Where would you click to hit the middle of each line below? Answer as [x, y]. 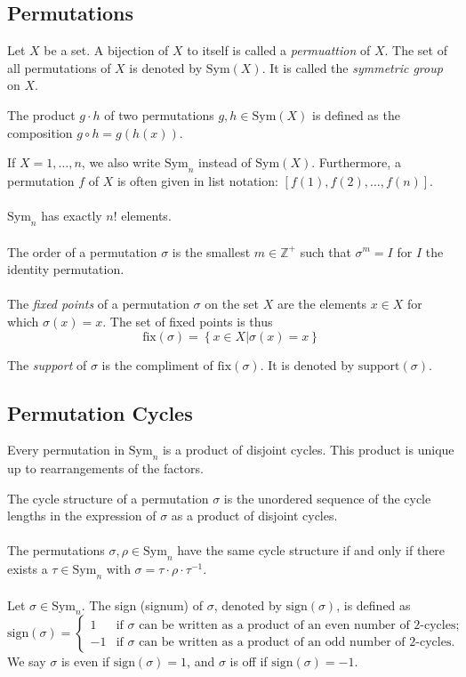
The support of [47, 364]
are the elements [321, 304]
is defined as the [356, 114]
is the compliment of [157, 364]
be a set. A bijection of [106, 50]
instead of [225, 162]
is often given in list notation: [197, 180]
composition [40, 132]
